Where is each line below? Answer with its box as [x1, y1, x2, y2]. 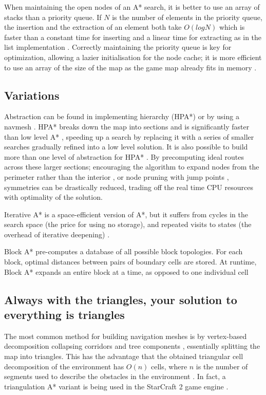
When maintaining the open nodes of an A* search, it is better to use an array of [4, 2, 260, 12]
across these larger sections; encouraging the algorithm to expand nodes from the [4, 161, 259, 172]
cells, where [151, 361, 187, 371]
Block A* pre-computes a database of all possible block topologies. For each [4, 246, 243, 257]
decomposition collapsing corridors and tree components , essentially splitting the [4, 341, 260, 351]
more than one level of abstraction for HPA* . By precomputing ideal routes [4, 151, 244, 162]
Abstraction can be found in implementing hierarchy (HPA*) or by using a [4, 111, 239, 122]
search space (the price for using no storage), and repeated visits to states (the [4, 219, 252, 230]
